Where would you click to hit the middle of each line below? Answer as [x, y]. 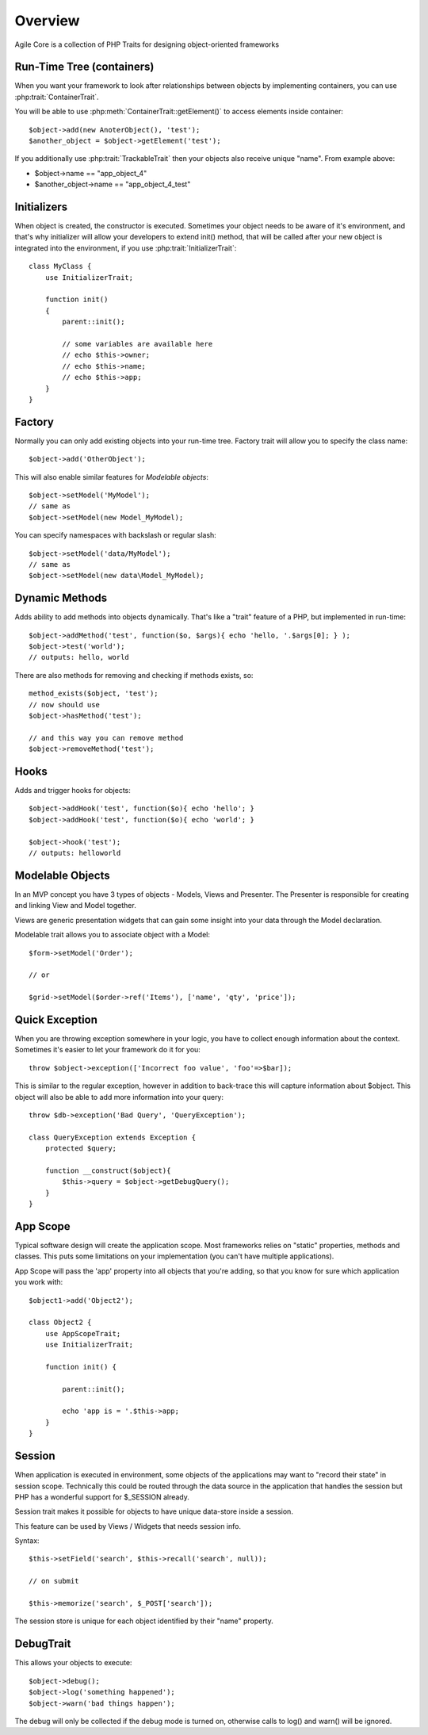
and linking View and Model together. [75, 906]
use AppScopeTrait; [83, 1333]
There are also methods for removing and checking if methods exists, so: [134, 675]
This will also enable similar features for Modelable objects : [112, 477]
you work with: [39, 1282]
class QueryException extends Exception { [113, 1137]
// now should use [65, 705]
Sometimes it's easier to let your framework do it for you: [108, 1050]
